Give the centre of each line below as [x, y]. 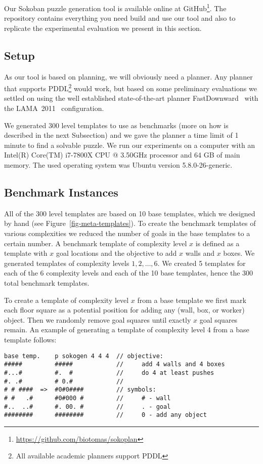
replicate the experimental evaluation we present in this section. [103, 28]
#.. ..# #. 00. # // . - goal [87, 407]
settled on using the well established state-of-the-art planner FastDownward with [131, 98]
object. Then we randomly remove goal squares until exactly [98, 319]
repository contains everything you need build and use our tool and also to [120, 18]
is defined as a [217, 243]
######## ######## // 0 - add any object [105, 415]
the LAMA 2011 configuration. [54, 108]
